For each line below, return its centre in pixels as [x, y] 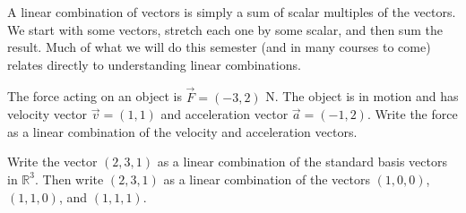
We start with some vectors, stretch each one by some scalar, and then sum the [225, 29]
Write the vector [52, 162]
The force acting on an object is [95, 96]
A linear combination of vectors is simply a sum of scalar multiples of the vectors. [232, 12]
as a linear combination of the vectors [267, 179]
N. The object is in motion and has [362, 96]
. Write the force [412, 114]
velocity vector [47, 114]
